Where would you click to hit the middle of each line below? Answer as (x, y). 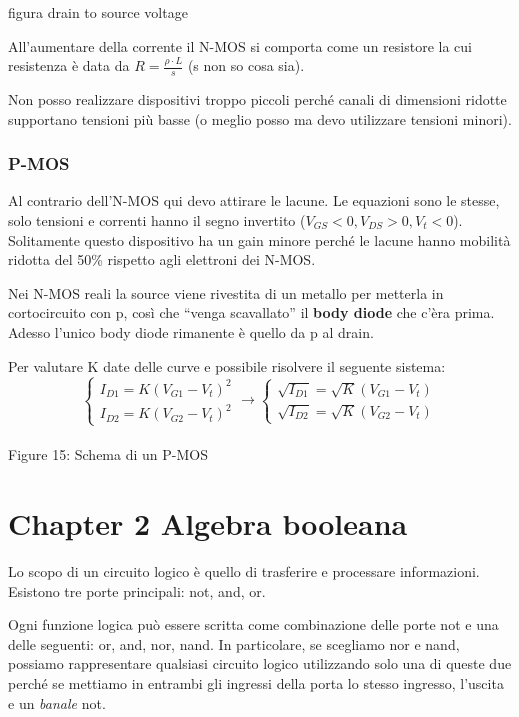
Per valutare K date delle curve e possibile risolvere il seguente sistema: (227, 365)
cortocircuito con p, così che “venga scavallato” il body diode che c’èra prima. (251, 312)
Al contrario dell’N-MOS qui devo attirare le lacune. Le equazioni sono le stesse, (254, 200)
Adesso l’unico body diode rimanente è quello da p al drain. (191, 331)
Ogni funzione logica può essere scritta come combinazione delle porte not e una (253, 624)
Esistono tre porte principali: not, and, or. (137, 590)
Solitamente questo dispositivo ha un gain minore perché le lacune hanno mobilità (259, 239)
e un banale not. (57, 702)
